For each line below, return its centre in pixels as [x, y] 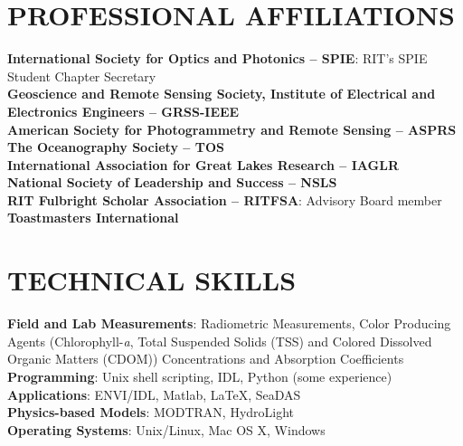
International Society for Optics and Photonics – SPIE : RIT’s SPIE [217, 58]
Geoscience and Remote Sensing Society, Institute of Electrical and [222, 94]
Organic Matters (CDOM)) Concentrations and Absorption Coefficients [206, 359]
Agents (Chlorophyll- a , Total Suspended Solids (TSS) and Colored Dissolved [220, 341]
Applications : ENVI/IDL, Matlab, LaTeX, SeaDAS [154, 394]
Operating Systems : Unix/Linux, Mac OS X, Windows [166, 429]
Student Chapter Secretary [82, 76]
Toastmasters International [93, 218]
